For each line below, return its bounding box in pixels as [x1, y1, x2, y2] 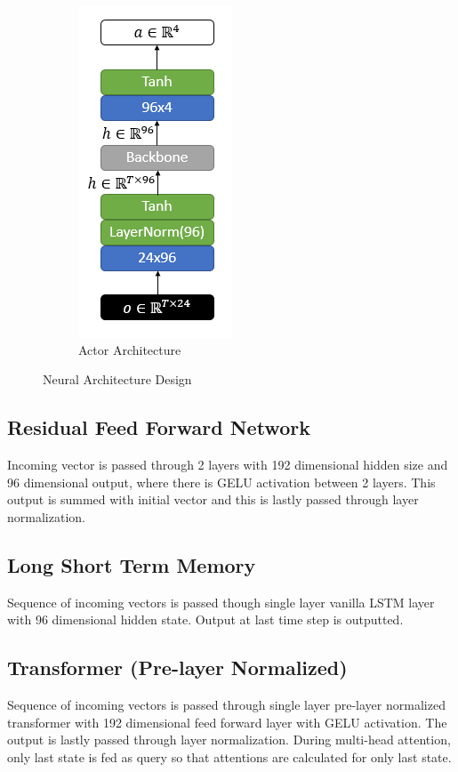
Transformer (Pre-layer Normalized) [7, 654, 348, 681]
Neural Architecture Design [43, 370, 192, 389]
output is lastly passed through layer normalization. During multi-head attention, [7, 730, 451, 749]
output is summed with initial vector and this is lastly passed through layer [7, 490, 419, 509]
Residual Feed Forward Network [7, 414, 310, 441]
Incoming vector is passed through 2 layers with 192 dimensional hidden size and [7, 454, 448, 473]
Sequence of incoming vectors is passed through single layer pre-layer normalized [7, 695, 446, 713]
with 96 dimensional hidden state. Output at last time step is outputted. [7, 610, 404, 629]
